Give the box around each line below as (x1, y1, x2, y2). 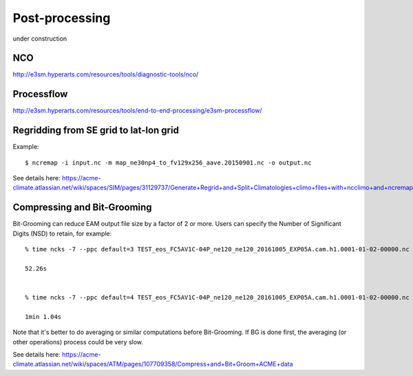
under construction (12, 34, 67, 43)
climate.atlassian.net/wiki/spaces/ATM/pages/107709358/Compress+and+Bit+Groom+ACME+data (12, 360, 293, 368)
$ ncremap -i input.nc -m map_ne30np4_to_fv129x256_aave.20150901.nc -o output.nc (25, 158, 312, 167)
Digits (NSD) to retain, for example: (12, 229, 112, 238)
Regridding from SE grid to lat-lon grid (12, 125, 179, 136)
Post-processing (12, 10, 111, 25)
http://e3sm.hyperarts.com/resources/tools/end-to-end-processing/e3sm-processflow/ (12, 107, 262, 115)
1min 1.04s (25, 313, 62, 320)
